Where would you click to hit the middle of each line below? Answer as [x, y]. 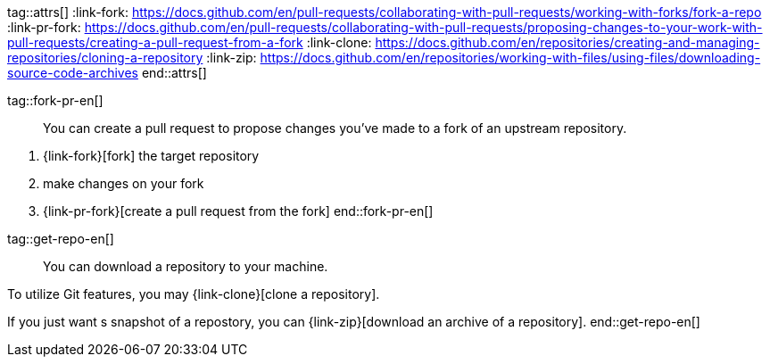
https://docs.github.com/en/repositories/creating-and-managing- [567, 42]
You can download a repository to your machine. [186, 266]
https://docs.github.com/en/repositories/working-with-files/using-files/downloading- [510, 58]
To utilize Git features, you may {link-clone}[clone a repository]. [194, 294]
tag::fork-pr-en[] [55, 100]
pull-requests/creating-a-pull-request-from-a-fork [155, 42]
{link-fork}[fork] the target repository [151, 156]
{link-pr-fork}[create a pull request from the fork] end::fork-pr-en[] [238, 211]
